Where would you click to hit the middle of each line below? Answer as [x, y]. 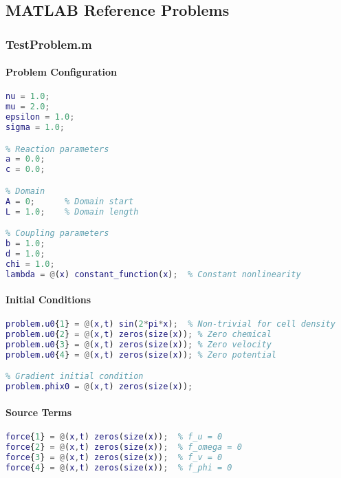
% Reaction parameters [57, 149]
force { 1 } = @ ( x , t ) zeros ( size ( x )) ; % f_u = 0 [114, 437]
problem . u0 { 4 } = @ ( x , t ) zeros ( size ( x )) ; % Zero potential [141, 355]
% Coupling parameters [57, 233]
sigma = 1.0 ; [35, 128]
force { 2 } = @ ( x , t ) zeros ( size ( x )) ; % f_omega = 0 [124, 447]
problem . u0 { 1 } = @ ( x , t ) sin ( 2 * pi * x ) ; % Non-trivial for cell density [170, 324]
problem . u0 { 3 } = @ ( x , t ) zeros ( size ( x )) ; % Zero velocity [139, 345]
